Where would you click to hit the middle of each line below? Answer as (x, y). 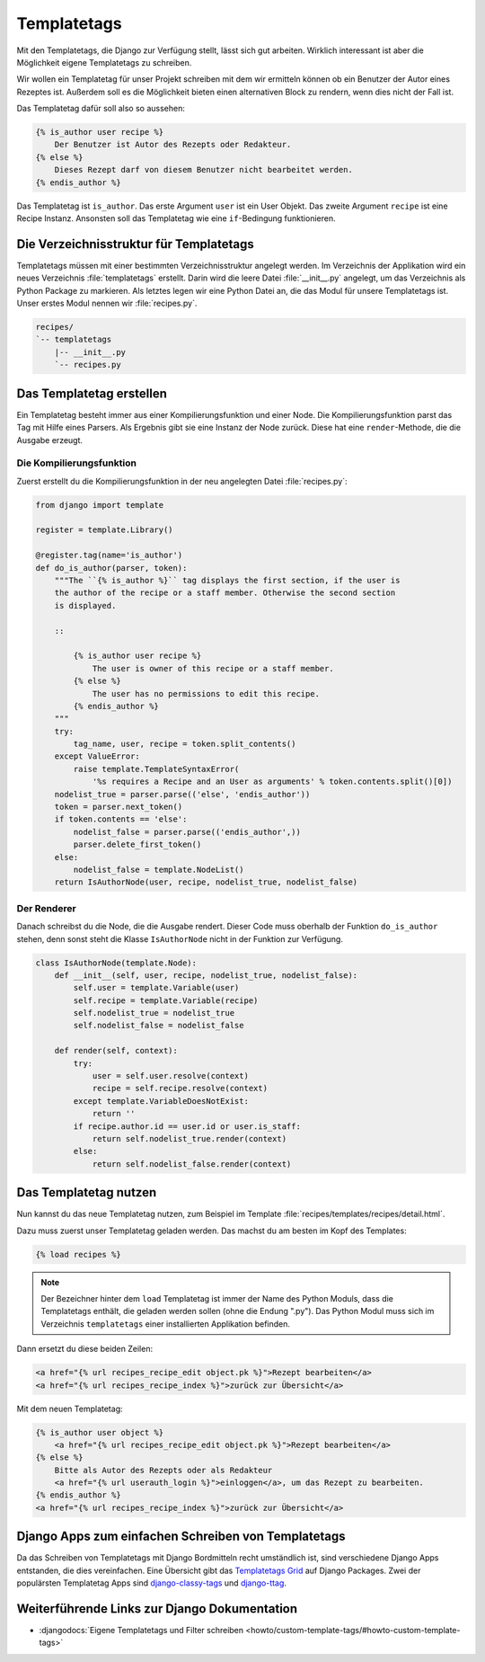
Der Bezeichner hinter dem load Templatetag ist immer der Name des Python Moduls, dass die (217, 1298)
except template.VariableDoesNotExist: (161, 1101)
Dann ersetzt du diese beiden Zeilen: (84, 1349)
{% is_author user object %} (100, 1432)
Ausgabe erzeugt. (50, 440)
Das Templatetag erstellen (92, 393)
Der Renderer (46, 908)
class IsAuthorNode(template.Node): (116, 963)
